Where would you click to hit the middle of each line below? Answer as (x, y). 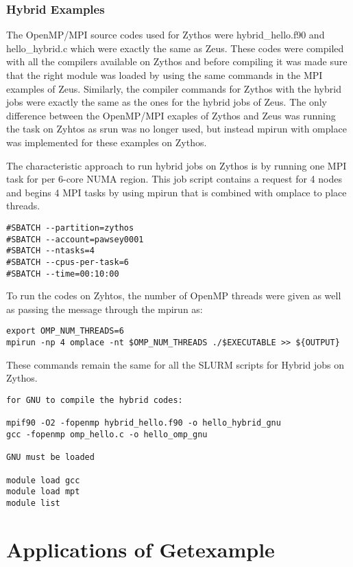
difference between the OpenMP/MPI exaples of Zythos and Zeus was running (171, 115)
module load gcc (43, 480)
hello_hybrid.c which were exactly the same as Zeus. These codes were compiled (175, 48)
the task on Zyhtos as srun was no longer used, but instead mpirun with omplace (176, 129)
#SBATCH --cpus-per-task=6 (68, 262)
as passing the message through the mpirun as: (105, 309)
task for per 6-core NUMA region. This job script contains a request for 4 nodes (174, 179)
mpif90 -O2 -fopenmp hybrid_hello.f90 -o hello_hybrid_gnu (144, 423)
